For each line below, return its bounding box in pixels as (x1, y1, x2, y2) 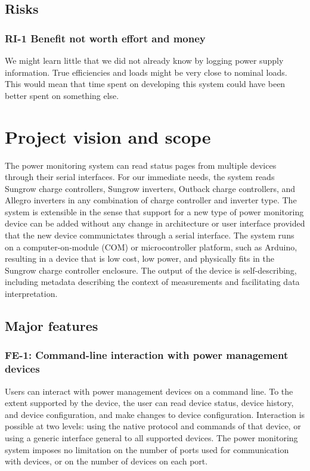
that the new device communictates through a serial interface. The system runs (5, 229, 294, 241)
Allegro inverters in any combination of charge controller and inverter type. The (5, 194, 297, 206)
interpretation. (5, 287, 58, 300)
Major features (5, 317, 98, 335)
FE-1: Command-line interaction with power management (5, 348, 289, 362)
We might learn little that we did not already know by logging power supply (5, 54, 284, 66)
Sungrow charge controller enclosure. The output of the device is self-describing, (5, 264, 297, 276)
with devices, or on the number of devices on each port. (5, 455, 208, 467)
